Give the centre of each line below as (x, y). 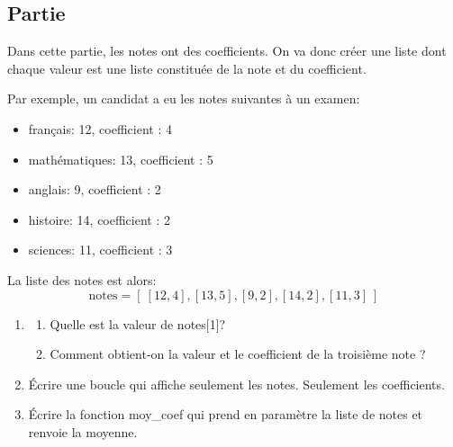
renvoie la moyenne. (83, 431)
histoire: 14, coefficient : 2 (100, 219)
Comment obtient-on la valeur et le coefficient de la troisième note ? (238, 354)
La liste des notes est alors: (82, 279)
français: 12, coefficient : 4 (100, 128)
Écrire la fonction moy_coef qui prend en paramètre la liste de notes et (226, 414)
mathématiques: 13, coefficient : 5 (121, 159)
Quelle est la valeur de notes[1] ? (138, 323)
